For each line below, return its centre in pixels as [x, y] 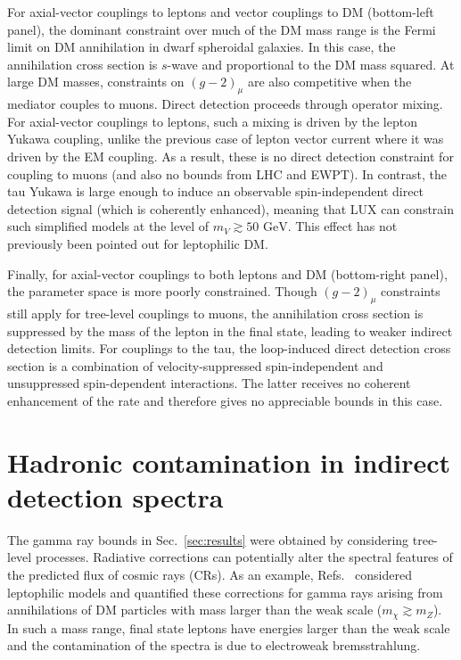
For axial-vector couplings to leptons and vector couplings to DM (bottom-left [221, 12]
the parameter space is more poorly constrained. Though [162, 291]
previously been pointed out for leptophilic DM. [138, 243]
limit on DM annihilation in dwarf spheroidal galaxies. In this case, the [202, 47]
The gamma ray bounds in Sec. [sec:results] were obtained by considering [208, 539]
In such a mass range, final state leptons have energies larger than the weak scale [229, 627]
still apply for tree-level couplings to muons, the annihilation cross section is [215, 313]
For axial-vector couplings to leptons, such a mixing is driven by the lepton [212, 121]
